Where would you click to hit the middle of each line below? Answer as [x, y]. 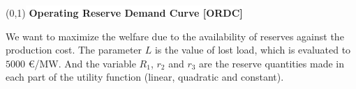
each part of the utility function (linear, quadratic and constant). [145, 77]
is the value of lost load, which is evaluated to [253, 50]
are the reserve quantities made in [272, 63]
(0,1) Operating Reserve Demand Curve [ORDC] [124, 13]
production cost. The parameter [74, 50]
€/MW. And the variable [82, 63]
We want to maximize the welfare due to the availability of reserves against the [175, 36]
